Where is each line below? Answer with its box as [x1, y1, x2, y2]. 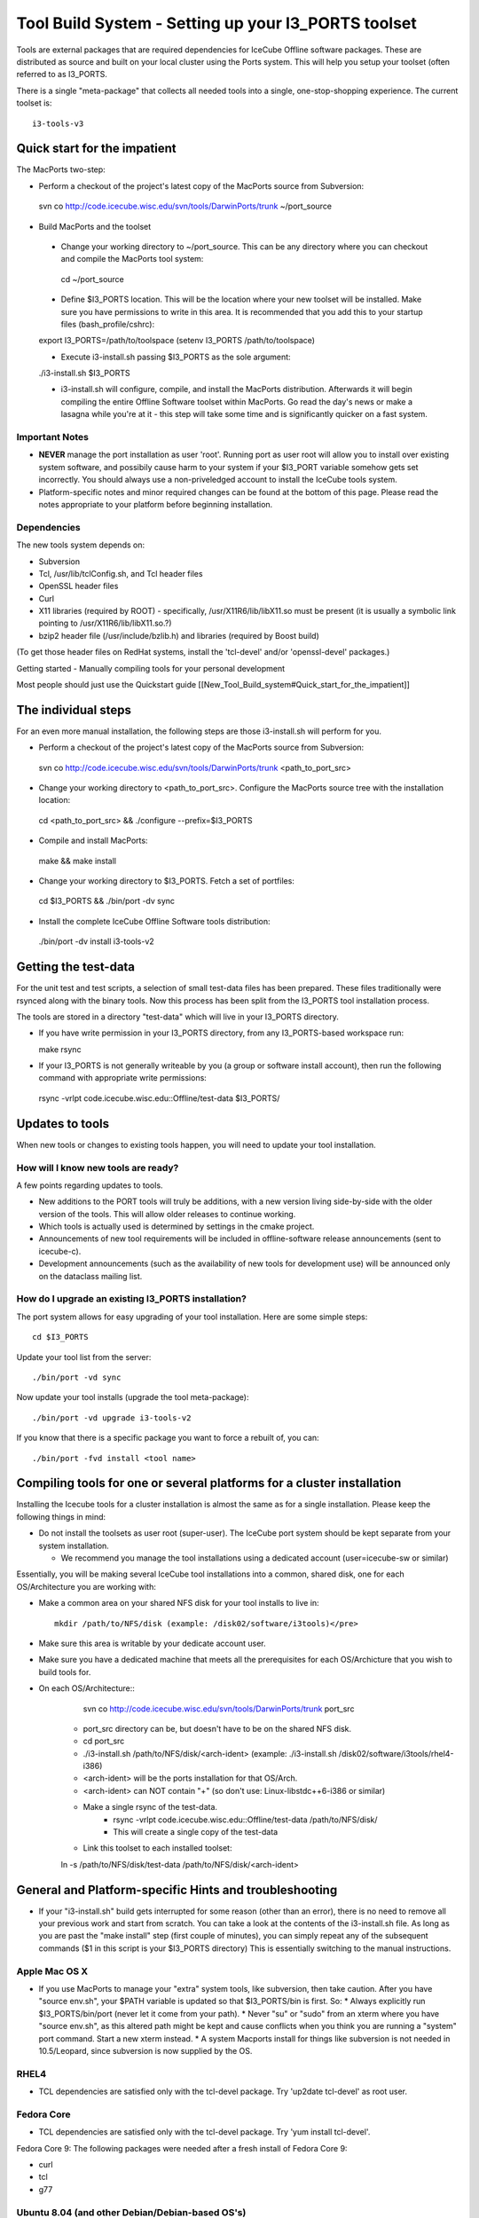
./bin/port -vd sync [32, 1372, 122, 1382]
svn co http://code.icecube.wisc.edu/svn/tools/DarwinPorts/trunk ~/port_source [38, 201, 333, 212]
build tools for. [38, 1666, 91, 1677]
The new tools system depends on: [16, 539, 145, 550]
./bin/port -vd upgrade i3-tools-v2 [32, 1412, 192, 1423]
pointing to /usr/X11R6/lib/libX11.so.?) [38, 617, 172, 629]
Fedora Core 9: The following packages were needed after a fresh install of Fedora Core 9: [16, 2143, 348, 2153]
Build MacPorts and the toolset [38, 221, 152, 232]
